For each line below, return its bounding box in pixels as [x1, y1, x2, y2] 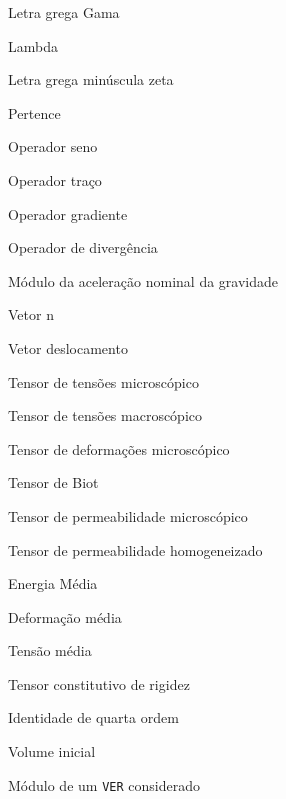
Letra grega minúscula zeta [8, 69, 174, 90]
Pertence [8, 102, 61, 123]
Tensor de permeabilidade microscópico [8, 505, 248, 526]
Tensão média [8, 640, 92, 661]
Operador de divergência [8, 237, 158, 258]
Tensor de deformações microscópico [8, 438, 230, 459]
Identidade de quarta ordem [8, 707, 179, 728]
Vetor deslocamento [8, 337, 128, 358]
